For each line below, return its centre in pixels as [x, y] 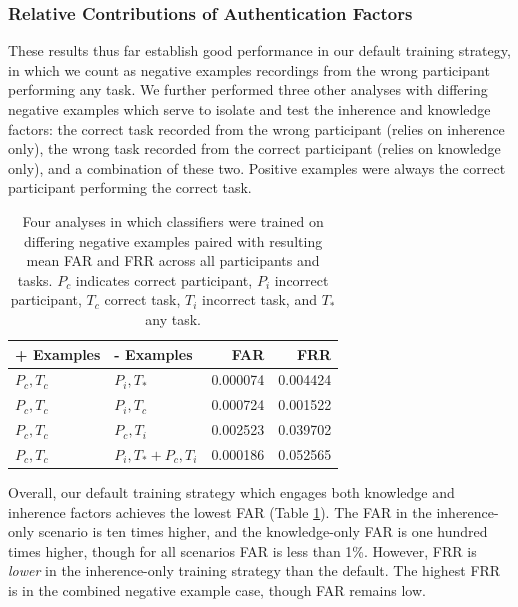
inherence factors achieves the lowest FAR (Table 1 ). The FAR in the [220, 511]
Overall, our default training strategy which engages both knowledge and [231, 492]
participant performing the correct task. [130, 187]
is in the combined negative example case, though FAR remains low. [217, 589]
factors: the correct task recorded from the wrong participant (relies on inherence [256, 128]
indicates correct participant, [164, 279]
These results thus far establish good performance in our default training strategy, [259, 50]
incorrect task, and [259, 299]
